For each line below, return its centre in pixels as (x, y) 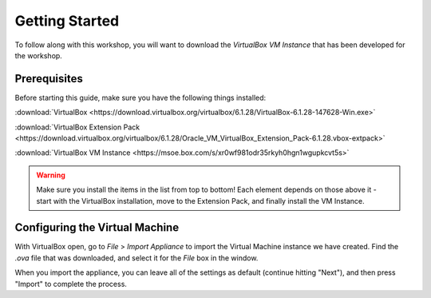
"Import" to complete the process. (71, 284)
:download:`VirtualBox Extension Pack (77, 127)
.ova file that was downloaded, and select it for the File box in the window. (136, 258)
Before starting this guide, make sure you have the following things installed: (140, 97)
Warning (51, 175)
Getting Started (67, 21)
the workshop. (39, 55)
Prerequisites (49, 79)
